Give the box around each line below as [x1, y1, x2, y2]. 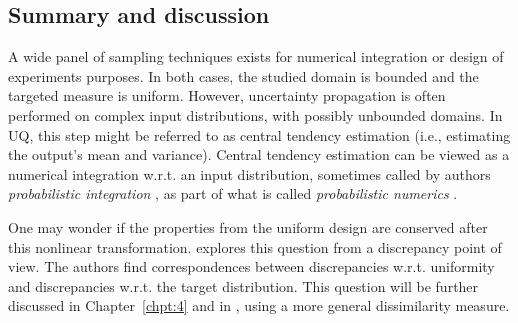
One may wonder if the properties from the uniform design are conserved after [8, 216, 488, 237]
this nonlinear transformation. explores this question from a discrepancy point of [8, 236, 502, 257]
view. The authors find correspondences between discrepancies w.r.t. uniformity [8, 256, 495, 277]
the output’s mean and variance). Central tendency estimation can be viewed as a [8, 144, 510, 165]
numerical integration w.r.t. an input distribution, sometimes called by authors [8, 163, 491, 184]
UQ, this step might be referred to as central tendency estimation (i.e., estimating [8, 124, 511, 145]
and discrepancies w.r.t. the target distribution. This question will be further [8, 275, 479, 296]
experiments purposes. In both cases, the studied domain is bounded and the [8, 65, 479, 86]
